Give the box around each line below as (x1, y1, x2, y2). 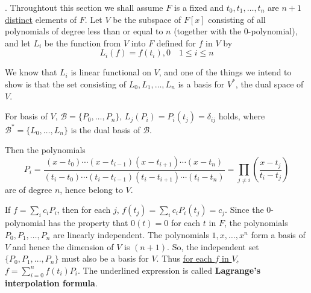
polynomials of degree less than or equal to (5, 25, 163, 37)
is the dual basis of (71, 123, 140, 136)
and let (5, 36, 31, 49)
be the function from (44, 36, 121, 49)
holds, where (218, 110, 265, 122)
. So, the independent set (167, 240, 259, 253)
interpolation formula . (5, 277, 98, 289)
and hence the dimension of (12, 240, 114, 253)
